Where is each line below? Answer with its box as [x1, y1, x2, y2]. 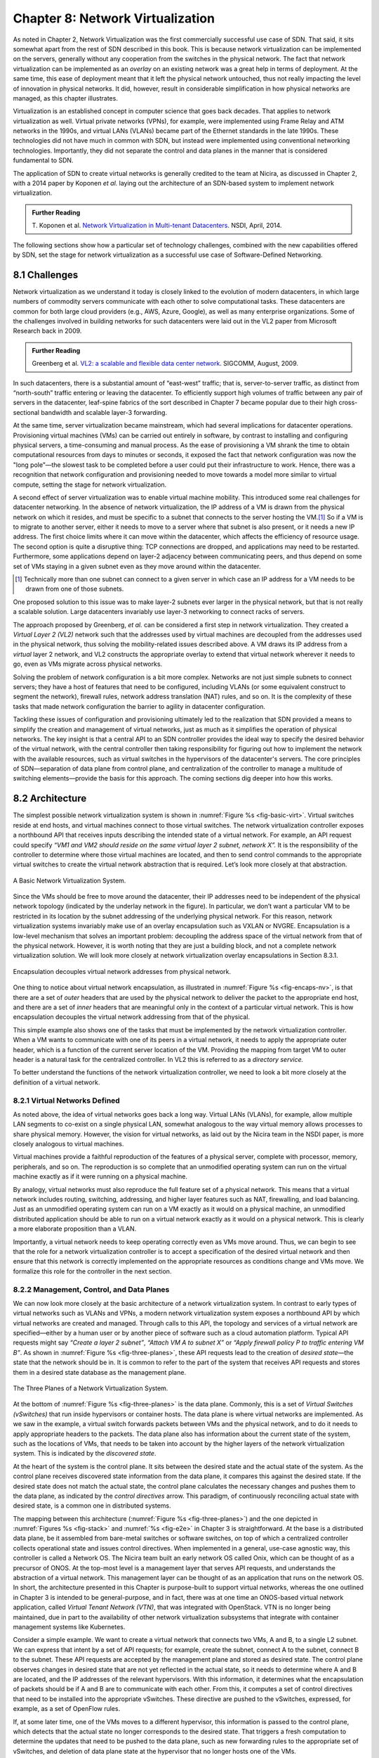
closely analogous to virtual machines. [13, 1140, 124, 1148]
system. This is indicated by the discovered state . [13, 1449, 157, 1458]
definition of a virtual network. [13, 1078, 100, 1086]
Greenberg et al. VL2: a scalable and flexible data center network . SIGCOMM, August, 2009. [32, 359, 298, 368]
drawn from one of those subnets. [25, 584, 124, 594]
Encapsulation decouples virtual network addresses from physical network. [13, 967, 232, 975]
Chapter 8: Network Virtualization [13, 11, 215, 26]
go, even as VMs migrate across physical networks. [13, 660, 163, 668]
